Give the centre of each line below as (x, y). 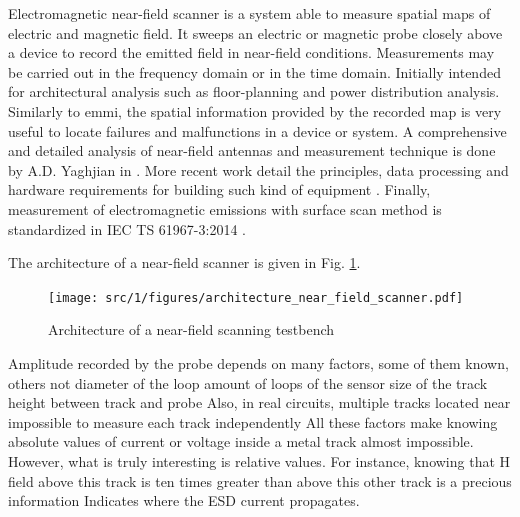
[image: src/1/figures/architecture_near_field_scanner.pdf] (256, 297)
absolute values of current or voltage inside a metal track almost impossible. (241, 441)
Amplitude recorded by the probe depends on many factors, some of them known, (258, 362)
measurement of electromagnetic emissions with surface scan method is (225, 208)
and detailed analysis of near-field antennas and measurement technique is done (252, 150)
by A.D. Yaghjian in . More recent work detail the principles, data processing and (258, 169)
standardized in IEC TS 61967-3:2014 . (127, 228)
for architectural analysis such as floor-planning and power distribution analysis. (254, 91)
